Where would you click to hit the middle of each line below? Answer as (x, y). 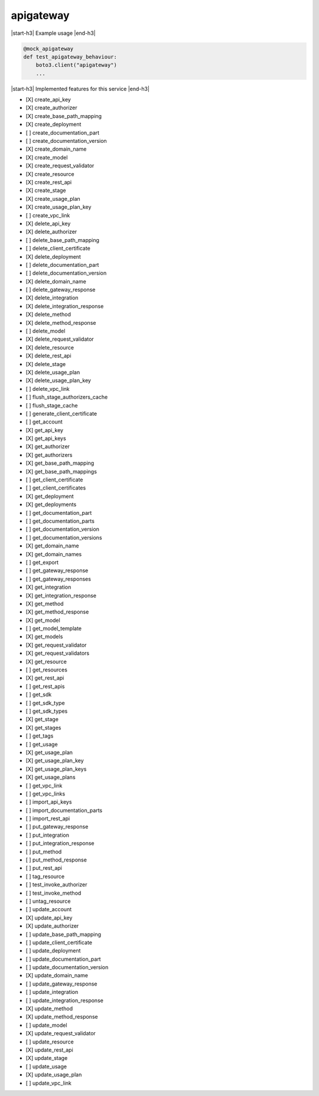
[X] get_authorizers (49, 455)
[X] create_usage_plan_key (58, 207)
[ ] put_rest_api (44, 868)
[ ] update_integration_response (64, 1000)
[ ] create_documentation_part (63, 132)
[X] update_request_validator (61, 1033)
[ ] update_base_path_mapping (64, 934)
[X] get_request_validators (58, 653)
